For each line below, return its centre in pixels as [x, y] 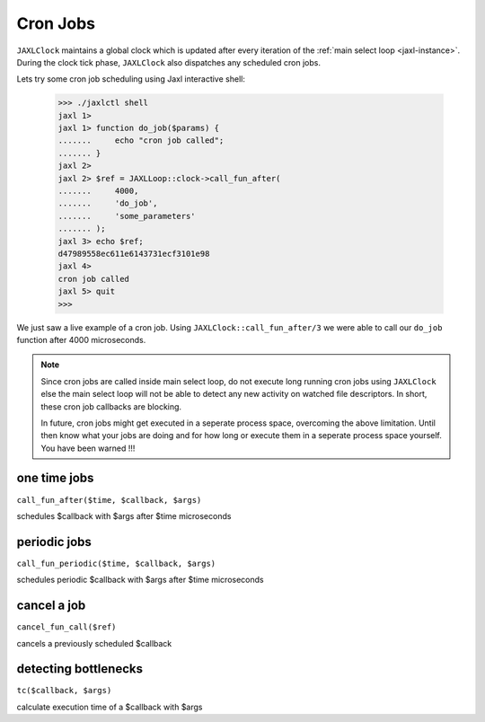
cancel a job [51, 606]
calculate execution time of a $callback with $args [110, 707]
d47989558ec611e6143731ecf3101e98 [134, 254]
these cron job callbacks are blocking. [111, 406]
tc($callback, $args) [64, 691]
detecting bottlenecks [80, 669]
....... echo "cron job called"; [141, 141]
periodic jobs [54, 542]
